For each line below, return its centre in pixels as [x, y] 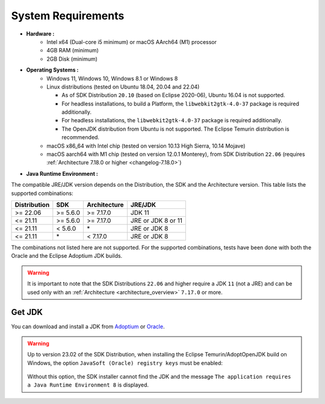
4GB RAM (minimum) [73, 51]
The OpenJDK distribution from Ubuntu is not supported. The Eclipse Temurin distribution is [175, 129]
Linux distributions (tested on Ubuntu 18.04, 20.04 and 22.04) [123, 87]
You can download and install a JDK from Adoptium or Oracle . [88, 327]
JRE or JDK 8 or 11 [156, 220]
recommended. [80, 137]
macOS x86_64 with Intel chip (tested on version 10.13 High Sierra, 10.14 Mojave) [146, 146]
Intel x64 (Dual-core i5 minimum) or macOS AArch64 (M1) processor [132, 42]
